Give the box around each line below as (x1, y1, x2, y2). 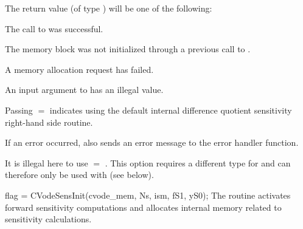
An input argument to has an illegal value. (5, 83, 164, 96)
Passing (5, 103, 33, 116)
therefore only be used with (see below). (5, 168, 154, 181)
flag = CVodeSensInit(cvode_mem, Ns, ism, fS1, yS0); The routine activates (5, 188, 291, 201)
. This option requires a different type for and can (105, 156, 291, 169)
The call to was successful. (5, 22, 103, 35)
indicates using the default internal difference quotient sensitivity (49, 103, 292, 116)
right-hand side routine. (5, 115, 93, 128)
